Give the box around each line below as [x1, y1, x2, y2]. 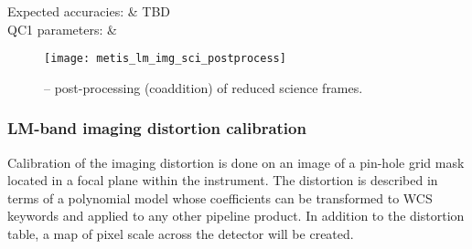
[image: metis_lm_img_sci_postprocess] [44, 52, 286, 66]
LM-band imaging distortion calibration [7, 117, 306, 140]
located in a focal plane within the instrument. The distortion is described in [7, 171, 438, 190]
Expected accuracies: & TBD [7, 2, 171, 20]
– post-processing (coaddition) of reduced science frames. [44, 78, 363, 97]
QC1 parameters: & [7, 19, 117, 38]
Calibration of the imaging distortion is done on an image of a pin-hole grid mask [7, 152, 465, 171]
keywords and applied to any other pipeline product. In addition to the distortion [7, 206, 465, 225]
